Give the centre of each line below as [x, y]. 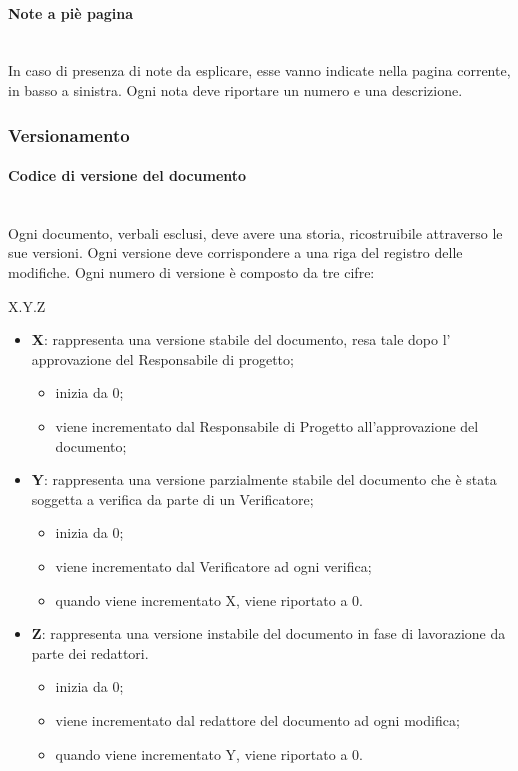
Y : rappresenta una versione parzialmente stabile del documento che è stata [264, 479]
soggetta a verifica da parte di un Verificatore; [172, 498]
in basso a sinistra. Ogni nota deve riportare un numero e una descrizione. [235, 89]
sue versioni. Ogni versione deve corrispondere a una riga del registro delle [235, 252]
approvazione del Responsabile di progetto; [162, 358]
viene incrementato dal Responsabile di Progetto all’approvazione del [267, 425]
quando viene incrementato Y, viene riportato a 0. [209, 753]
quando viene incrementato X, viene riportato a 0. [209, 599]
